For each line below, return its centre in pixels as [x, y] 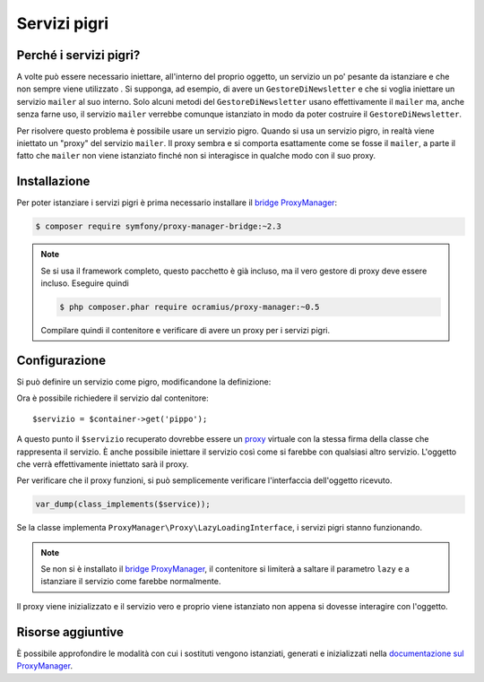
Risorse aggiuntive [70, 632]
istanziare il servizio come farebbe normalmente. [131, 582]
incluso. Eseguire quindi [85, 283]
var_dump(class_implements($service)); [123, 505]
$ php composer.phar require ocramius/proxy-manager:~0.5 [190, 307]
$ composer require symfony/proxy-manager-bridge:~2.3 [158, 227]
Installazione [53, 181]
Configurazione [61, 360]
